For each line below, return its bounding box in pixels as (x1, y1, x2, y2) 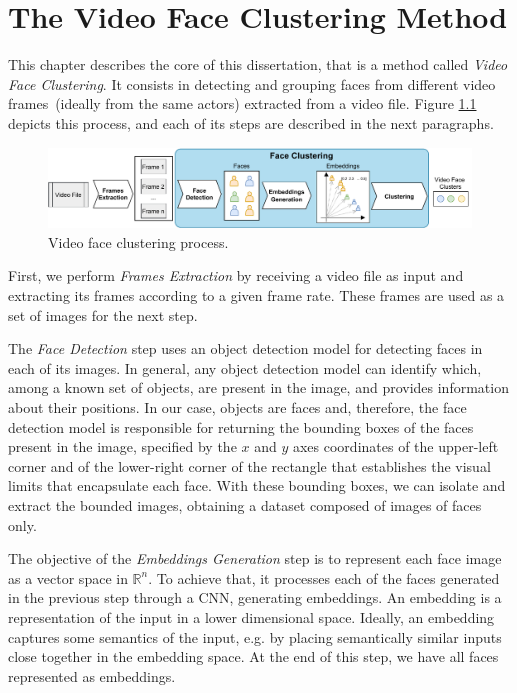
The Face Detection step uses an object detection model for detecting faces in (8, 338, 483, 359)
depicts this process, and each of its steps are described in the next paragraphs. (8, 112, 494, 133)
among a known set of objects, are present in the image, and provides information (8, 377, 509, 398)
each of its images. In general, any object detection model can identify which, (8, 357, 482, 378)
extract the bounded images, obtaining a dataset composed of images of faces (8, 494, 482, 515)
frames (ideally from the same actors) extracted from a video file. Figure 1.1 (8, 93, 477, 114)
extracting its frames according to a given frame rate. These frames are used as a (8, 285, 505, 306)
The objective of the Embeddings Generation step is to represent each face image (8, 548, 502, 569)
